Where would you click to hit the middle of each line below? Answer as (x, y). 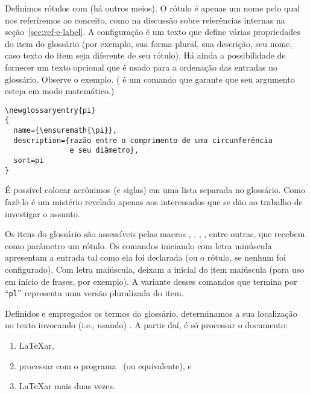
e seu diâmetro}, (104, 151)
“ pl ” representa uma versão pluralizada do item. (94, 293)
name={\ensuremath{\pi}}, (65, 131)
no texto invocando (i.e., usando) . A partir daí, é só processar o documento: (147, 325)
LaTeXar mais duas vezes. (67, 386)
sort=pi (29, 161)
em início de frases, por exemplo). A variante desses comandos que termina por (151, 281)
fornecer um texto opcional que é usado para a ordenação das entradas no (141, 67)
